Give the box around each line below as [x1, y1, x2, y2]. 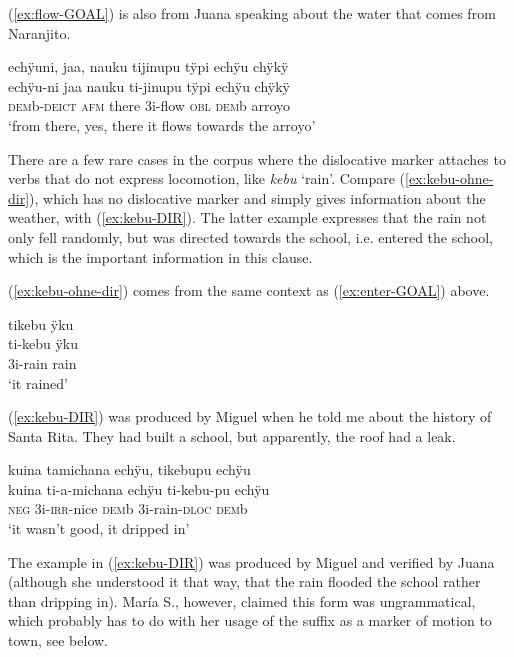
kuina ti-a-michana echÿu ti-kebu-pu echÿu [8, 478, 270, 499]
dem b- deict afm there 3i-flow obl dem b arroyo [8, 95, 291, 116]
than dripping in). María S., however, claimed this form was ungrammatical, [8, 590, 476, 611]
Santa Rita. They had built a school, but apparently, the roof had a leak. [8, 425, 456, 446]
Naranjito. [8, 22, 71, 43]
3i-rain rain [8, 352, 77, 373]
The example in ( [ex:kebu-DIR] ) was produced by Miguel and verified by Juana [8, 551, 495, 572]
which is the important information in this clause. [8, 246, 313, 267]
